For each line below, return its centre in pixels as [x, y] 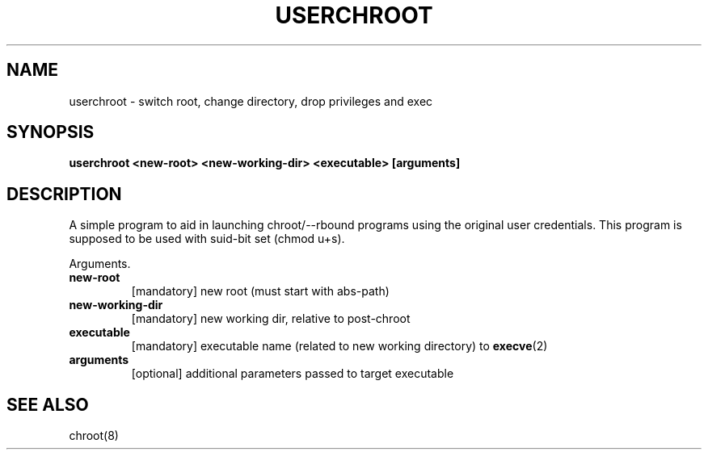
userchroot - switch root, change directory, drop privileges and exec [251, 101]
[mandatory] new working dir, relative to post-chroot [271, 319]
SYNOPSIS [51, 132]
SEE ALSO [48, 404]
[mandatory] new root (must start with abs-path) [260, 291]
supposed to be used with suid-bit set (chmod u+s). [207, 239]
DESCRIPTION [64, 194]
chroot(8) [94, 436]
